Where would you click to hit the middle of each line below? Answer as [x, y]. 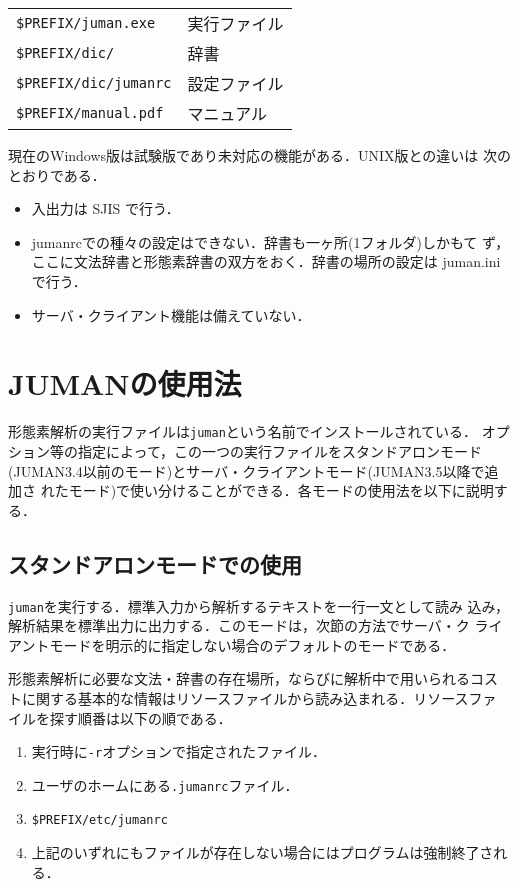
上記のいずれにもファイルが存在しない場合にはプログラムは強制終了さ [262, 852]
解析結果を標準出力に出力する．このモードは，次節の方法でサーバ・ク [239, 625]
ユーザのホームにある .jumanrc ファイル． [165, 784]
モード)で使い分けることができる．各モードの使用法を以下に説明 [281, 490]
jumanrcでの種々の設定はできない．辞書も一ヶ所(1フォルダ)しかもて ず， [270, 241]
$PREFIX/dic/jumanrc [94, 83]
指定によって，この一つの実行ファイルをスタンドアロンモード [279, 450]
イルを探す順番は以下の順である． [120, 717]
